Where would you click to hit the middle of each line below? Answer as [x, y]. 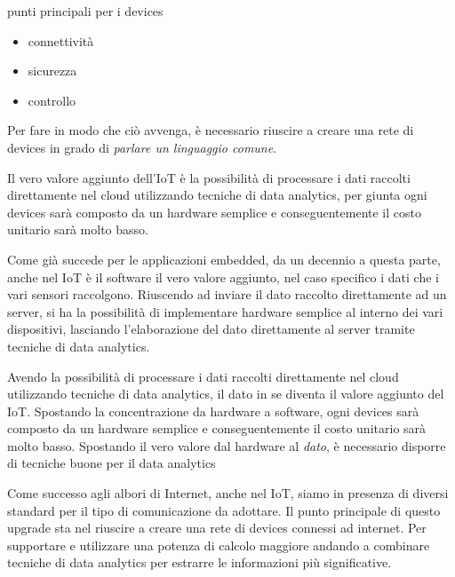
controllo [52, 100]
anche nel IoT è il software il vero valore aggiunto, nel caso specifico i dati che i [223, 277]
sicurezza [52, 71]
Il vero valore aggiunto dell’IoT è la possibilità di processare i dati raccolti [209, 177]
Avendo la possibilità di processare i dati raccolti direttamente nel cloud [203, 376]
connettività [61, 40]
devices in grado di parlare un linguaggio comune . [142, 147]
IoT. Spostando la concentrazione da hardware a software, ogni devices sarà [213, 411]
